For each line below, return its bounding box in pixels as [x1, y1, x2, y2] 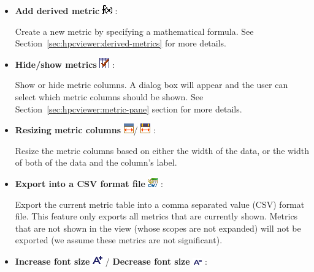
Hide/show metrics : [15, 57, 115, 70]
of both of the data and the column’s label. [15, 156, 177, 169]
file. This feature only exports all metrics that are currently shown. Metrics [15, 210, 298, 222]
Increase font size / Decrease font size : [15, 254, 207, 267]
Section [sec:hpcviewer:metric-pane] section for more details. [15, 102, 242, 115]
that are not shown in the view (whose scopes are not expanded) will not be [15, 221, 301, 234]
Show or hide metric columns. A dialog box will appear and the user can [15, 78, 288, 91]
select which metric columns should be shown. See [15, 90, 204, 103]
